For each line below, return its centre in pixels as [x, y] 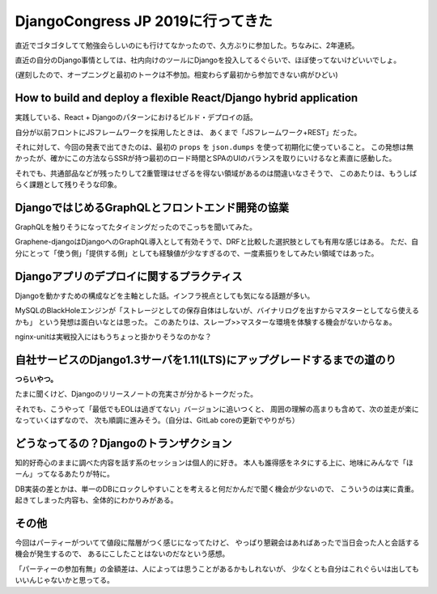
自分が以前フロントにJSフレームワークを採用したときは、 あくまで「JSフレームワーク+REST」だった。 [188, 132]
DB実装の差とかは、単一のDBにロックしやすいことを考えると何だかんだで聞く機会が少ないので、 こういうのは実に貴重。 [216, 489]
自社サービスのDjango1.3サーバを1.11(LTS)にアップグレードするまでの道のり [206, 360]
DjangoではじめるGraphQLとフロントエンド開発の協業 [152, 208]
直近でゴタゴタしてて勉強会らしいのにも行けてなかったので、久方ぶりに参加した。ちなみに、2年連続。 [187, 45]
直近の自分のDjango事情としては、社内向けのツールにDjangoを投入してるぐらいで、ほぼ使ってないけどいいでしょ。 [208, 60]
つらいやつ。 [36, 379]
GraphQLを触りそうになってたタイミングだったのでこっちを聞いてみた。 [136, 227]
